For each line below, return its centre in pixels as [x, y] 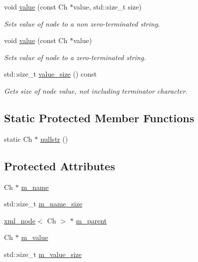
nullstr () [54, 139]
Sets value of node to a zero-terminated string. [75, 57]
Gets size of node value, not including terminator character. [96, 90]
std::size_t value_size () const [51, 74]
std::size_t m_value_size [43, 254]
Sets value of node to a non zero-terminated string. [82, 23]
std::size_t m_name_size [43, 204]
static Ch [18, 139]
